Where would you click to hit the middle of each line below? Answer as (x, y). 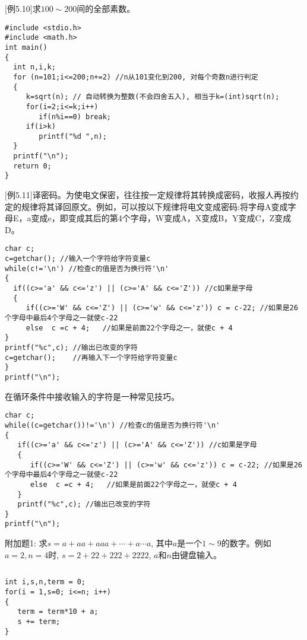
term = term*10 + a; (58, 612)
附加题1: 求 (26, 543)
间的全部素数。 (106, 8)
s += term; (39, 621)
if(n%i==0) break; (75, 117)
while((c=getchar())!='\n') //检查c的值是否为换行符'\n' (113, 425)
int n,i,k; (34, 67)
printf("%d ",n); (73, 136)
